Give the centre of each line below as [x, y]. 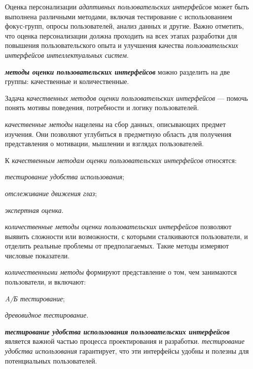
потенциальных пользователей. [51, 360]
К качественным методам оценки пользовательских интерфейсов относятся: [121, 160]
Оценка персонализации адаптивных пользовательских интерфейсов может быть [127, 6]
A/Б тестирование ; [35, 298]
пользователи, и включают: [45, 282]
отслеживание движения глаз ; [51, 193]
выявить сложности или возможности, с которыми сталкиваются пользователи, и [126, 236]
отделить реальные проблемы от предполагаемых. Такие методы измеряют [117, 246]
